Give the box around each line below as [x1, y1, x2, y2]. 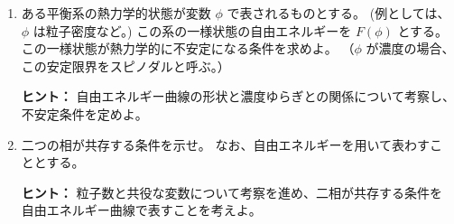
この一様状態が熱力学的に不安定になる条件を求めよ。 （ [21, 39, 355, 58]
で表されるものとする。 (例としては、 [227, 4, 450, 22]
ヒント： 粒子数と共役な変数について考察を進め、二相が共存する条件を [21, 182, 443, 201]
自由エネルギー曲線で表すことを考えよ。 [21, 201, 262, 219]
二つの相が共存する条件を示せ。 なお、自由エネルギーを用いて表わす [21, 135, 431, 154]
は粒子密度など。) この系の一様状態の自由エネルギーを [32, 21, 352, 40]
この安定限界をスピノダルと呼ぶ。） [21, 56, 230, 75]
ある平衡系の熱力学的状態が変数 [21, 4, 211, 22]
